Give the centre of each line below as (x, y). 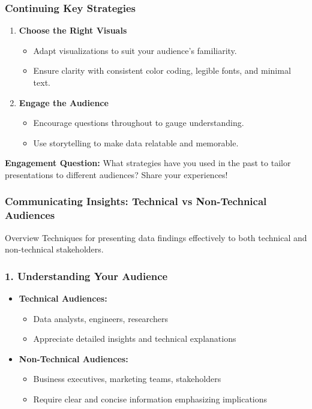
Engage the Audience (64, 102)
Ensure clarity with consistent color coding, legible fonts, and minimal (162, 70)
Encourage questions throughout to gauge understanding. (139, 123)
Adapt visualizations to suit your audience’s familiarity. (135, 50)
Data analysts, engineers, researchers (100, 318)
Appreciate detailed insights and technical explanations (135, 339)
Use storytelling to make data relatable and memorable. (136, 142)
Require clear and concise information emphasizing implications (150, 399)
